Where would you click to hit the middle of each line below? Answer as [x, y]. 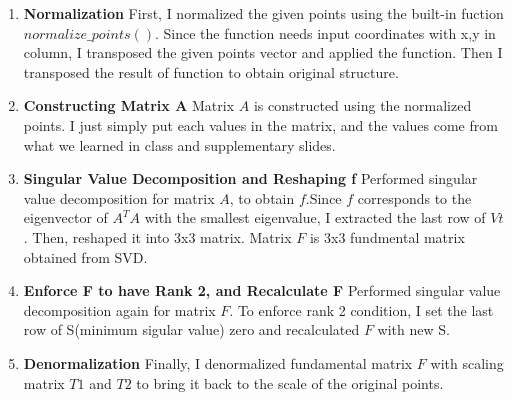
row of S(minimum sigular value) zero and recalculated [191, 329]
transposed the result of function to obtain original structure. [211, 71]
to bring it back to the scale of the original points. [290, 382]
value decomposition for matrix [119, 197]
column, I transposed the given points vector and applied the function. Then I [263, 52]
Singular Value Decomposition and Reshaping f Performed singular [250, 178]
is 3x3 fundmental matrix [387, 236]
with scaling [467, 362]
